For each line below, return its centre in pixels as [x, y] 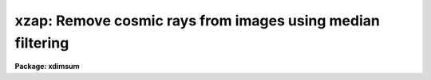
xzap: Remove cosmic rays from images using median [198, 21]
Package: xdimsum [47, 67]
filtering [42, 43]
